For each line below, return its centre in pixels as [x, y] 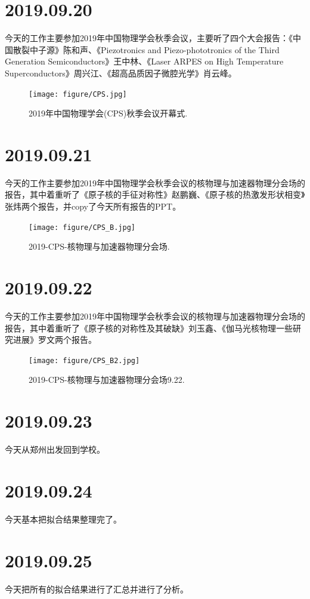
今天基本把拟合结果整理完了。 [63, 519]
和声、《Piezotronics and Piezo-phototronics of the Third [175, 49]
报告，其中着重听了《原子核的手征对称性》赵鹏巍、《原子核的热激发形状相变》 [155, 194]
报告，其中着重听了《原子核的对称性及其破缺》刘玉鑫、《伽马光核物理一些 [149, 328]
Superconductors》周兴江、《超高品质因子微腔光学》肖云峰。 [121, 73]
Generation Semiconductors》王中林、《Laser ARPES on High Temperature [144, 61]
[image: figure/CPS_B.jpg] [82, 227]
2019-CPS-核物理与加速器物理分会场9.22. [107, 380]
